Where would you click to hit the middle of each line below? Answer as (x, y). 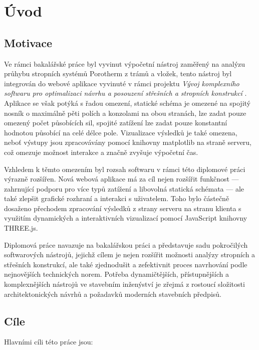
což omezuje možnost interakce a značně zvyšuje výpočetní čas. (101, 152)
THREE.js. (21, 228)
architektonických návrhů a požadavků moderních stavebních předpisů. (113, 294)
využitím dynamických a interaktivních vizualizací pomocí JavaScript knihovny (126, 218)
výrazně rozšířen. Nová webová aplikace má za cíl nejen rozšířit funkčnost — (121, 179)
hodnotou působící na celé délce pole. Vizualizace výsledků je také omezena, (121, 132)
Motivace (28, 42)
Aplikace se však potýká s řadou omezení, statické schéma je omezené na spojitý (127, 103)
